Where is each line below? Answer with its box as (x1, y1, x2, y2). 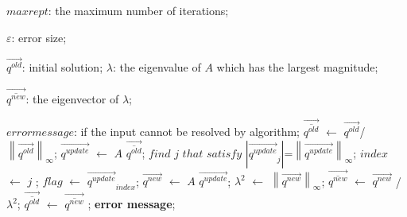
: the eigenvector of (25, 90, 119, 107)
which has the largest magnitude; (216, 59, 378, 76)
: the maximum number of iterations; (48, 2, 229, 18)
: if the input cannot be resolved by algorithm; (73, 122, 300, 139)
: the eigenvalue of (112, 59, 201, 76)
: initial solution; (21, 59, 103, 76)
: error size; (11, 29, 67, 45)
